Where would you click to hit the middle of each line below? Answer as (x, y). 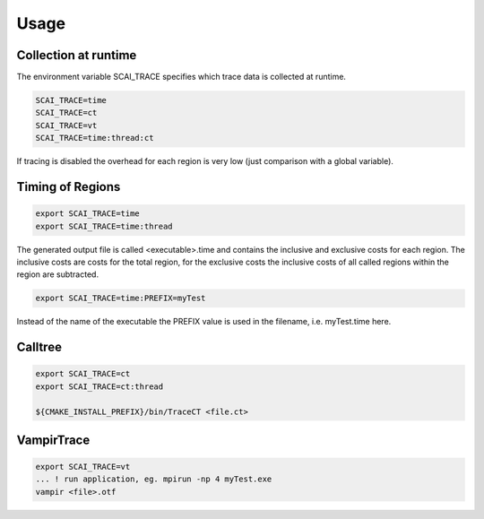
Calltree (39, 347)
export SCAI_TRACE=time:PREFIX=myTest (121, 298)
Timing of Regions (69, 187)
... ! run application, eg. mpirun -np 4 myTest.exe (154, 479)
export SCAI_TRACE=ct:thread (99, 386)
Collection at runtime (77, 55)
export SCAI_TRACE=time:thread (104, 226)
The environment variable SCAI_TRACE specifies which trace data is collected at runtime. (181, 77)
